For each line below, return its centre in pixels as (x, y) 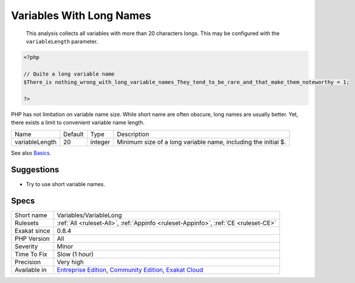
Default (73, 134)
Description (133, 134)
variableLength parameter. (62, 41)
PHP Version (32, 239)
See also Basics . (31, 153)
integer (100, 141)
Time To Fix (31, 254)
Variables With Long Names (81, 15)
